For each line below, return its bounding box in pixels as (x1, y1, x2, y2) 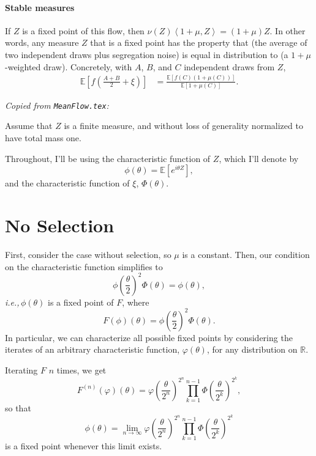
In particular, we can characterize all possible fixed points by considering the (5, 331, 293, 344)
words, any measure (5, 36, 79, 49)
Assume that (5, 119, 53, 132)
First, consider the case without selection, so (5, 248, 171, 260)
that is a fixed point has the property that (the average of (90, 36, 307, 49)
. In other (269, 24, 306, 37)
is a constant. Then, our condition (182, 248, 310, 260)
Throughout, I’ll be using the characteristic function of (5, 152, 211, 164)
